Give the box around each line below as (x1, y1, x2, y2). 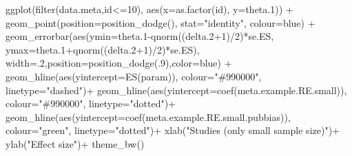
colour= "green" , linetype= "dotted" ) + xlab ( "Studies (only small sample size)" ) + (6, 123, 340, 137)
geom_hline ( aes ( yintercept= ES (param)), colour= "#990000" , (6, 69, 262, 83)
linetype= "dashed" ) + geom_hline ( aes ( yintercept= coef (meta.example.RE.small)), (6, 82, 347, 97)
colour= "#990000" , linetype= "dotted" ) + (6, 96, 176, 111)
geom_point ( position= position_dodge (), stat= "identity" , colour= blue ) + (6, 15, 315, 30)
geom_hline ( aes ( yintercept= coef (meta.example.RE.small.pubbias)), (6, 109, 291, 124)
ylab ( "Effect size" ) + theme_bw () (6, 136, 145, 151)
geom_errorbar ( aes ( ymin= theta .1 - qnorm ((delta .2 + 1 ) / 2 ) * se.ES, (6, 29, 274, 43)
